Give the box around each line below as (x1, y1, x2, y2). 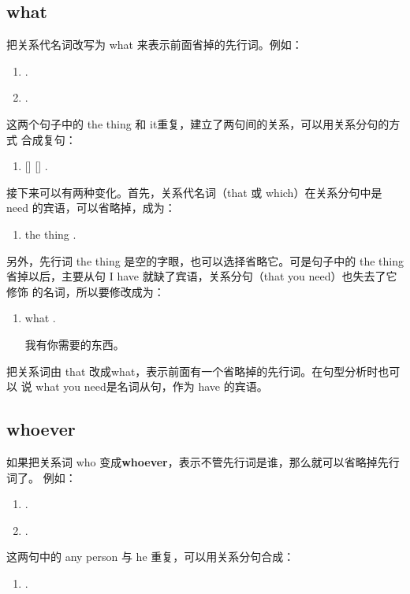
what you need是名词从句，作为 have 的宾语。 (35, 378, 268, 395)
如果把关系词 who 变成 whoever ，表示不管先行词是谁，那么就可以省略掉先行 (6, 453, 400, 470)
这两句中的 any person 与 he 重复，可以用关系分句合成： (6, 548, 295, 565)
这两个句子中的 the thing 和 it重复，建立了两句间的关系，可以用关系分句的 (6, 115, 389, 132)
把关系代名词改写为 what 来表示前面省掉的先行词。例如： (6, 36, 303, 53)
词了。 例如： (6, 469, 76, 485)
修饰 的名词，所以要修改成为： (6, 283, 165, 299)
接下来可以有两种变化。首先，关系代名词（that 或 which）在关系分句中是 (6, 184, 382, 200)
